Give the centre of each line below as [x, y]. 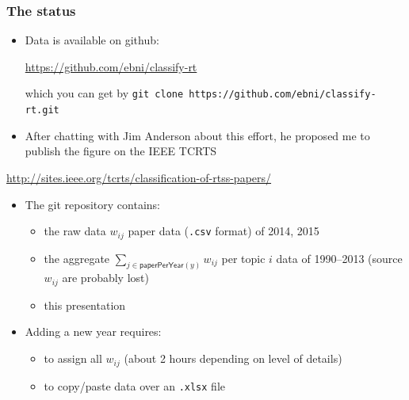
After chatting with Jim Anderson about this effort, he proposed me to [197, 135]
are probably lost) [105, 278]
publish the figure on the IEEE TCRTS [121, 151]
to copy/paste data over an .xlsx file [134, 385]
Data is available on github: [92, 40]
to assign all [73, 358]
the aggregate [77, 258]
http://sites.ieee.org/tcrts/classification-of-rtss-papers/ [139, 177]
